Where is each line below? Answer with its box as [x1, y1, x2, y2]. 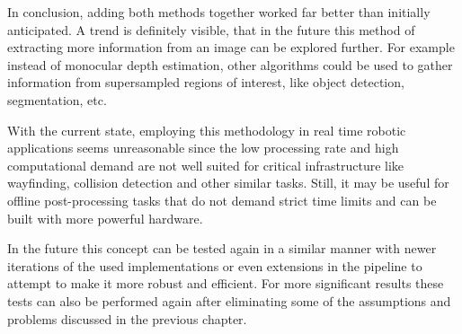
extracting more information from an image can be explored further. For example [7, 38, 455, 57]
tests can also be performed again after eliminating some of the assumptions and [7, 291, 451, 310]
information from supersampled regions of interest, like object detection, [7, 73, 404, 92]
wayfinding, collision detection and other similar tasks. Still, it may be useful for [7, 173, 449, 192]
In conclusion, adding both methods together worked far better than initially [7, 3, 431, 21]
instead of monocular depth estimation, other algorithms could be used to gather [7, 55, 453, 74]
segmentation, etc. [7, 90, 107, 109]
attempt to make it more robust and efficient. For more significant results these [7, 274, 444, 293]
